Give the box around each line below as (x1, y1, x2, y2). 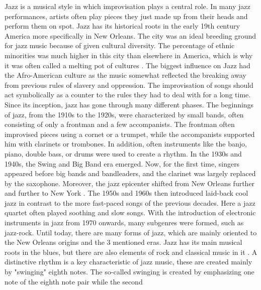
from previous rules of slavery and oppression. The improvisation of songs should (5, 79, 253, 90)
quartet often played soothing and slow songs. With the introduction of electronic (5, 207, 256, 218)
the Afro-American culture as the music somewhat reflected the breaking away (5, 70, 246, 80)
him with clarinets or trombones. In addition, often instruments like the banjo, (5, 138, 247, 149)
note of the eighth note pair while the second (5, 276, 143, 286)
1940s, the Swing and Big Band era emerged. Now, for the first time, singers (5, 158, 240, 169)
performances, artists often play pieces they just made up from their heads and (5, 11, 248, 21)
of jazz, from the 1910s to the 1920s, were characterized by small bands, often (5, 109, 244, 119)
